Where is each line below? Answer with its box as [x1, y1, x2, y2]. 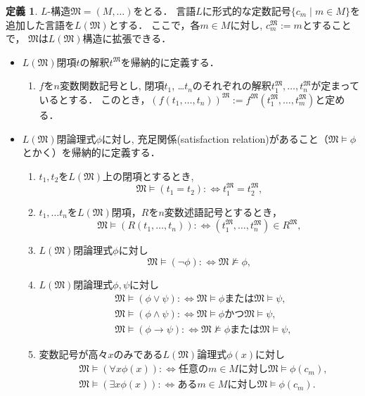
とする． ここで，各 [108, 17, 200, 32]
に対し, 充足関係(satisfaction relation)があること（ [101, 131, 328, 146]
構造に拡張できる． [82, 31, 172, 46]
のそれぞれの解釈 [192, 78, 271, 93]
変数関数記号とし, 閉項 [59, 78, 165, 93]
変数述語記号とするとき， [164, 204, 282, 219]
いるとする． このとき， [39, 91, 151, 106]
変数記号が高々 [39, 347, 108, 362]
